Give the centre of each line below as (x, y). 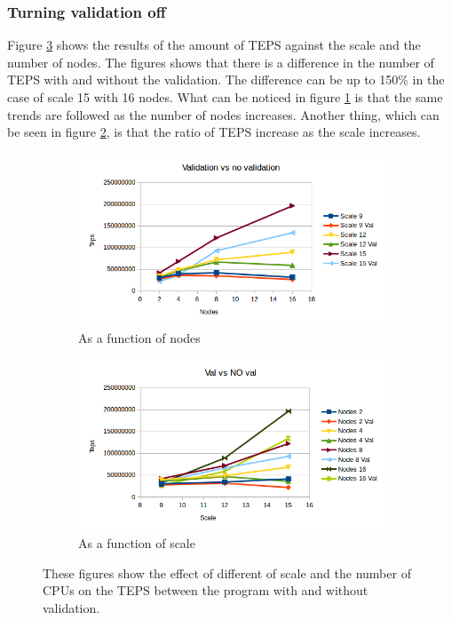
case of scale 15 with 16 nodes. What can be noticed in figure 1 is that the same (225, 97)
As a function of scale (137, 543)
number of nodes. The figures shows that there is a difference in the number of (221, 62)
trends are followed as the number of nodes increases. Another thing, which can (223, 114)
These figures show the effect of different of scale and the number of (227, 572)
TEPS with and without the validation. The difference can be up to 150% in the (226, 79)
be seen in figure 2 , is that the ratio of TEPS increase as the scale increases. (214, 132)
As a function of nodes (139, 337)
